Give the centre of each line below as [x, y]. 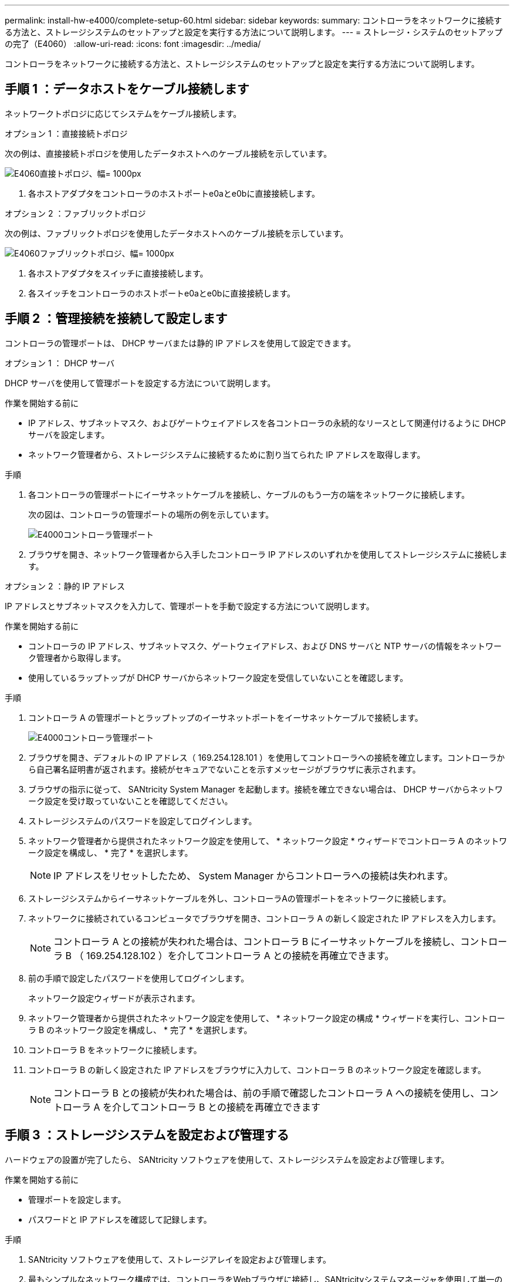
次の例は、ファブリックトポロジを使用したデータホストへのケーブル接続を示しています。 [177, 233]
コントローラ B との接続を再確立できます [230, 1107]
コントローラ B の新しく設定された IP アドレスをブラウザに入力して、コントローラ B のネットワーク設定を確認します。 [257, 1070]
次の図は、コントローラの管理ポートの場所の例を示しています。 [151, 514]
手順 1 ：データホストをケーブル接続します [127, 89]
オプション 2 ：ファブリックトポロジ [75, 213]
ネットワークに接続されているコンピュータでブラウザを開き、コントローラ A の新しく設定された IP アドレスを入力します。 [265, 918]
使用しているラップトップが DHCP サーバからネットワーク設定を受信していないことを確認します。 [218, 677]
